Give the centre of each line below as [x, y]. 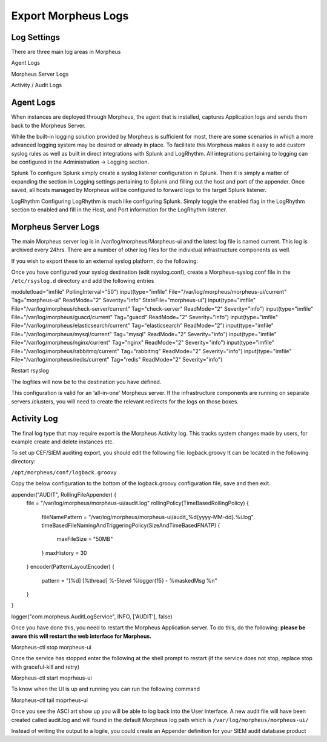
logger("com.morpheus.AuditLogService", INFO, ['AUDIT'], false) [92, 616]
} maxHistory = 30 [64, 553]
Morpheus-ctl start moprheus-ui [51, 678]
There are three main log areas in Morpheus [66, 52]
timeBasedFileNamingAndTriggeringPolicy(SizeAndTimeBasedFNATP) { [131, 525]
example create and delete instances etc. [63, 442]
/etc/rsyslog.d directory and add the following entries [83, 280]
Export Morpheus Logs [70, 16]
